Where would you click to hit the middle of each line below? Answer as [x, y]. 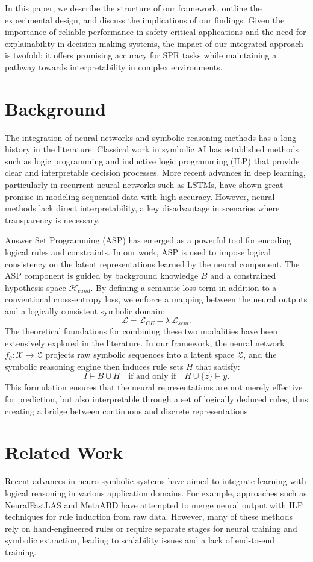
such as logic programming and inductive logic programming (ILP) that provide [152, 161]
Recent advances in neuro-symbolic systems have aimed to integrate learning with [156, 481]
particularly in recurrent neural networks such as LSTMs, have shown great [144, 185]
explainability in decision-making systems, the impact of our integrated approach [154, 43]
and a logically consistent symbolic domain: [85, 311]
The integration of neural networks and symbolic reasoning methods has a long [150, 137]
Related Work [64, 452]
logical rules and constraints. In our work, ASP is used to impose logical [138, 252]
